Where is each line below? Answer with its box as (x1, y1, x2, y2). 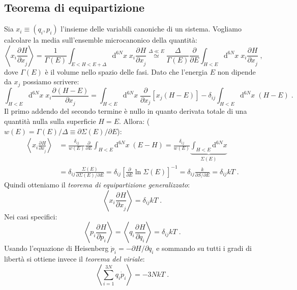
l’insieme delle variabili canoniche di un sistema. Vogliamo (61, 23, 242, 34)
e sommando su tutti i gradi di (156, 243, 252, 253)
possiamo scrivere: (22, 76, 79, 87)
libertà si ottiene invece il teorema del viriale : (4, 253, 145, 264)
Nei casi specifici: (4, 211, 57, 221)
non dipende (217, 66, 256, 77)
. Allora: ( (118, 115, 150, 126)
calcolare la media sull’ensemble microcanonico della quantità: (4, 35, 197, 45)
